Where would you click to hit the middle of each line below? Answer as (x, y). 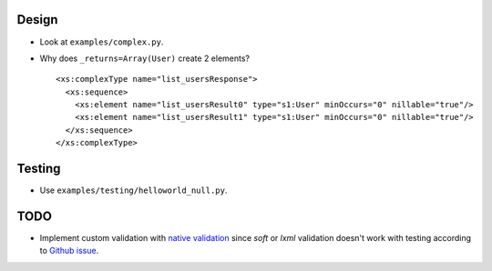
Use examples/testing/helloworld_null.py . (133, 190)
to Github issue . (69, 251)
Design (37, 20)
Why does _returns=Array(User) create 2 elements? (145, 58)
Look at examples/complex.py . (102, 42)
